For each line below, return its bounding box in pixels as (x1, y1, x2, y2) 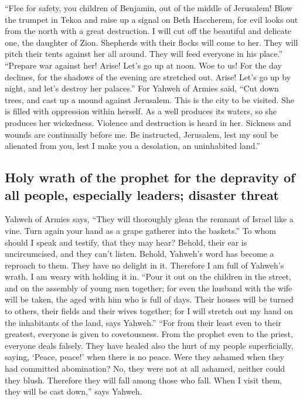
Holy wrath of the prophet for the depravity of (5, 168, 295, 186)
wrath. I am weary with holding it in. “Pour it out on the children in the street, (5, 270, 291, 283)
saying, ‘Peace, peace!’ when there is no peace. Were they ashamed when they (5, 351, 284, 363)
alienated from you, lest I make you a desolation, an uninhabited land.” (5, 140, 260, 152)
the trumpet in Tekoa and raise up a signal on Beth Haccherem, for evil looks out (5, 13, 298, 25)
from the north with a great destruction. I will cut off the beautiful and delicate (5, 25, 292, 37)
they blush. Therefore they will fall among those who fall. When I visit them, (5, 373, 282, 386)
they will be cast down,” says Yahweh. (5, 385, 142, 397)
